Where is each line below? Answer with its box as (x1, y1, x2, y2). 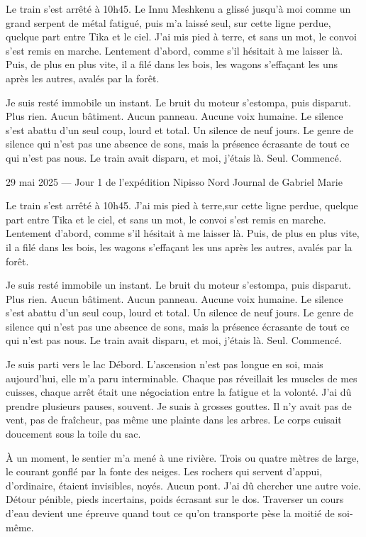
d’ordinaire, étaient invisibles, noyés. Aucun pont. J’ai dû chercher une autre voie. (6, 477, 361, 492)
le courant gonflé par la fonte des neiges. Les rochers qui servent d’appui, (6, 464, 323, 479)
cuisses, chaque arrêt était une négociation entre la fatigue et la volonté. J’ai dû (6, 384, 352, 399)
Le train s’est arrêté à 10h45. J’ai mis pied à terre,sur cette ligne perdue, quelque (6, 198, 358, 213)
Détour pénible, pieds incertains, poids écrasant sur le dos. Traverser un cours (6, 492, 344, 506)
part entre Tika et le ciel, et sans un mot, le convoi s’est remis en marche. (6, 211, 326, 226)
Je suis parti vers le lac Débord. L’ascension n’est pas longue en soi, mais (6, 357, 323, 372)
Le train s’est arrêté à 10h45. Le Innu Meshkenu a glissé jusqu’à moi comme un (6, 1, 351, 16)
